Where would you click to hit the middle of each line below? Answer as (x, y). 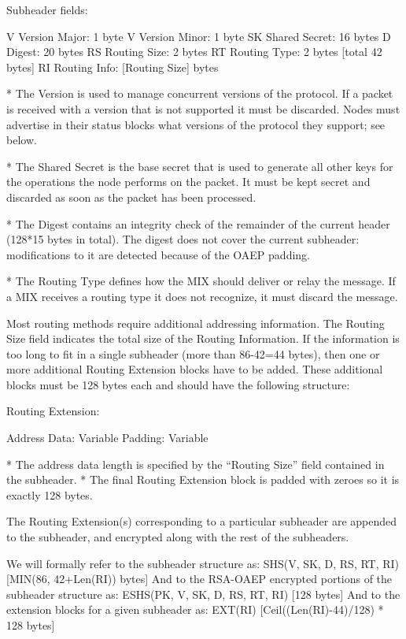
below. (22, 140)
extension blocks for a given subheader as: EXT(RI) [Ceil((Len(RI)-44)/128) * (195, 609)
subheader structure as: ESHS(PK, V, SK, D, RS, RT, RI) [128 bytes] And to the (203, 594)
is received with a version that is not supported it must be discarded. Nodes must (203, 108)
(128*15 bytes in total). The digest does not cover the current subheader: (183, 239)
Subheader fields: (47, 9)
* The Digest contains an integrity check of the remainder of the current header (198, 223)
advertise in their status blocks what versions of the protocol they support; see (196, 124)
